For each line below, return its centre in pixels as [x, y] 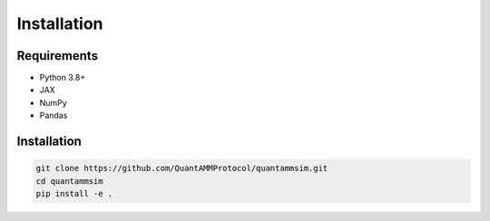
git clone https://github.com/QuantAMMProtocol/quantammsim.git [182, 168]
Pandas [54, 115]
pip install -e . [74, 194]
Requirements [58, 56]
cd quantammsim [69, 181]
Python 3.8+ [63, 78]
